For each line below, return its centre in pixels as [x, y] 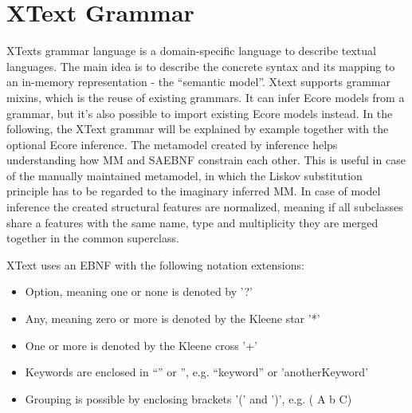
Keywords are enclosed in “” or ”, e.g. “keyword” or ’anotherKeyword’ [196, 372]
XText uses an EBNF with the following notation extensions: [155, 264]
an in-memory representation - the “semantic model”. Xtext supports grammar [198, 82]
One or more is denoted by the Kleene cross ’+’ [141, 345]
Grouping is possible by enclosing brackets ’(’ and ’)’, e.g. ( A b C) [188, 398]
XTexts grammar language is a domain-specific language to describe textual [191, 51]
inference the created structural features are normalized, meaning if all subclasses [205, 207]
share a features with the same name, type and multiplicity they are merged [192, 222]
